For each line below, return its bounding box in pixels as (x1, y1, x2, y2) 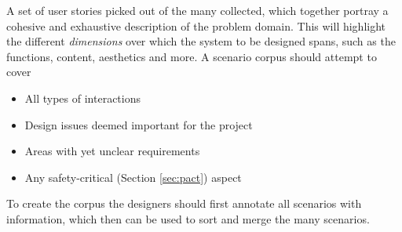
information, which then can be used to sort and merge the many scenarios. (6, 210, 370, 227)
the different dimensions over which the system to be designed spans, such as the (6, 33, 396, 49)
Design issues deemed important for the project (24, 116, 253, 132)
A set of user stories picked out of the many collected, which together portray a (6, 2, 389, 18)
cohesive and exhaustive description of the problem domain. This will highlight (6, 17, 386, 34)
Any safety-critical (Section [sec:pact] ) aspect (24, 169, 242, 185)
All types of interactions (24, 89, 141, 106)
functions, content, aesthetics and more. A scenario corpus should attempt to (6, 48, 377, 64)
